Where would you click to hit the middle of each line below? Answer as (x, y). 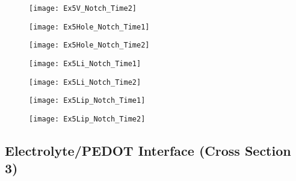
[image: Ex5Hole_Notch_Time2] (89, 45)
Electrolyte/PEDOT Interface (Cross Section (148, 150)
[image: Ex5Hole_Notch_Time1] (89, 27)
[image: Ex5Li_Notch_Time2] (85, 82)
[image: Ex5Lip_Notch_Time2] (87, 119)
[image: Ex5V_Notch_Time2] (83, 8)
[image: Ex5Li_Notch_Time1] (85, 63)
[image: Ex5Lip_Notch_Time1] (87, 101)
